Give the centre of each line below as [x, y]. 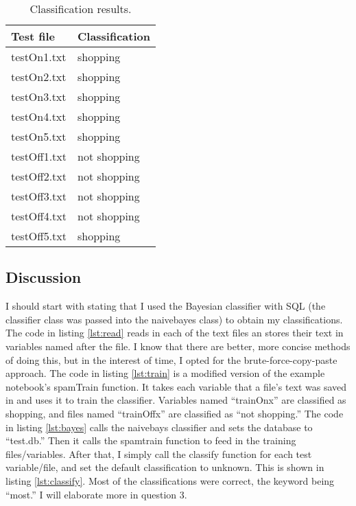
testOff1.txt [39, 156]
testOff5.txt [39, 236]
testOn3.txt [39, 96]
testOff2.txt [39, 176]
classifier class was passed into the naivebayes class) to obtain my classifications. [174, 319]
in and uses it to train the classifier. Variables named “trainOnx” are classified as [176, 400]
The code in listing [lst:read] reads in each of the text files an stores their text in [175, 333]
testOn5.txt [39, 136]
